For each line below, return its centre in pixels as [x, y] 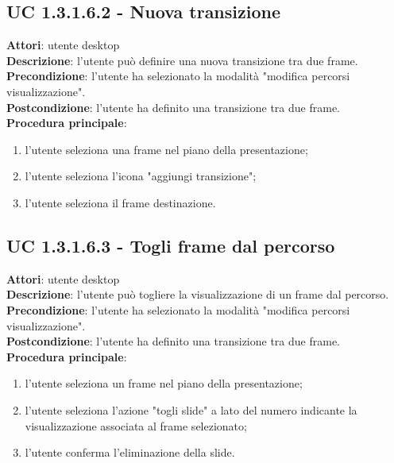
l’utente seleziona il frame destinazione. [120, 202]
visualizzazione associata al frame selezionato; [136, 425]
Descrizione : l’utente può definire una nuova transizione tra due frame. [182, 60]
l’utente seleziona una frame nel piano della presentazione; [166, 149]
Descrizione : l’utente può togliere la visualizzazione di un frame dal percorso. [198, 294]
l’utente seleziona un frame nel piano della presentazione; [164, 383]
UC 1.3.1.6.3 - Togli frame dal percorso [171, 245]
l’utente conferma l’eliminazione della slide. [130, 452]
